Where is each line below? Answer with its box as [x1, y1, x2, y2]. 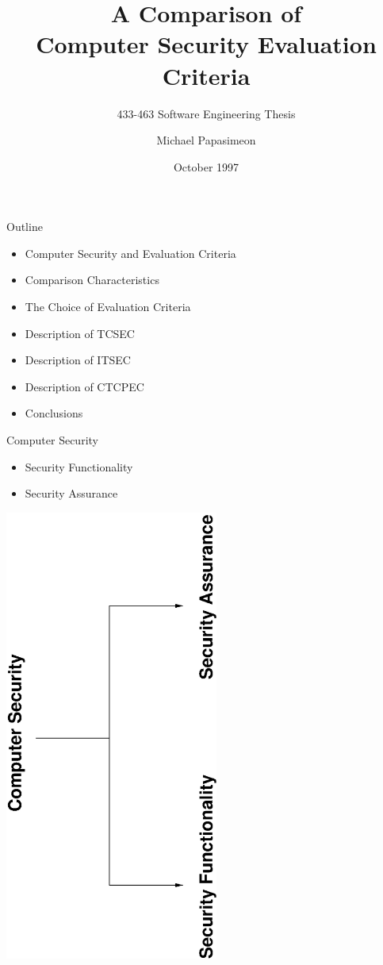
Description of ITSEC [25, 352, 131, 368]
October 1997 [173, 158, 239, 175]
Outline [6, 218, 43, 235]
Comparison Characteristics [25, 271, 159, 288]
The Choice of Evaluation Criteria [25, 298, 191, 315]
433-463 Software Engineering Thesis [117, 105, 296, 121]
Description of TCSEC [25, 325, 135, 341]
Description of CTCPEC [25, 378, 144, 394]
